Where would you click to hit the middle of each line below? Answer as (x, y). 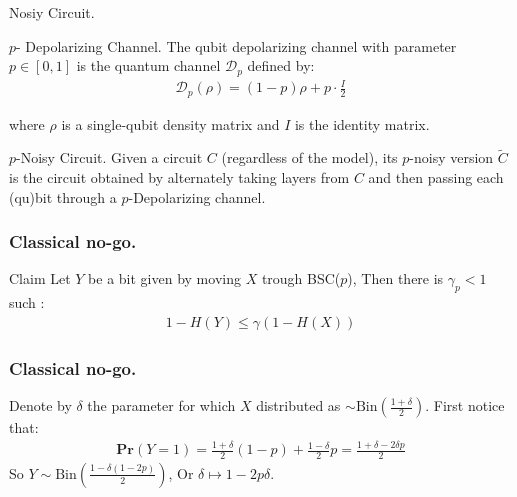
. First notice (465, 405)
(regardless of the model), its (309, 157)
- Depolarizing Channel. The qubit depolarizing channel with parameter (236, 45)
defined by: (281, 65)
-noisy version (451, 157)
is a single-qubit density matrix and (170, 123)
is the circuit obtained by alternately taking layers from (179, 177)
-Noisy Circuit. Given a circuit (109, 157)
